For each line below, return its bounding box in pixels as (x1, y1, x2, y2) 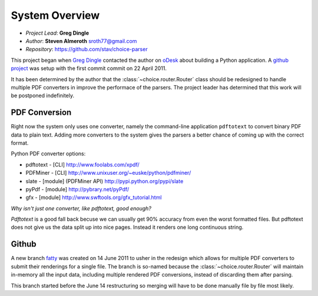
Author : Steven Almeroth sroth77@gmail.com (25, 37, 137, 44)
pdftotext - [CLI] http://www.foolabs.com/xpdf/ (25, 161, 140, 168)
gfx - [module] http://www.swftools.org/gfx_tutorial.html (25, 194, 162, 201)
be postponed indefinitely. (11, 92, 75, 99)
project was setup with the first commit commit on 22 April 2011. (11, 65, 167, 72)
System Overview (11, 9, 100, 22)
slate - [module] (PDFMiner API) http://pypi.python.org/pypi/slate (25, 177, 184, 185)
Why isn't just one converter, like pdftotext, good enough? (11, 205, 151, 212)
